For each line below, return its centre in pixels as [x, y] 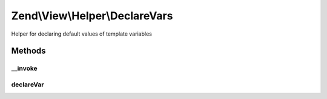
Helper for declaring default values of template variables [82, 34]
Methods [28, 51]
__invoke [24, 68]
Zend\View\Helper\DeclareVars [92, 16]
